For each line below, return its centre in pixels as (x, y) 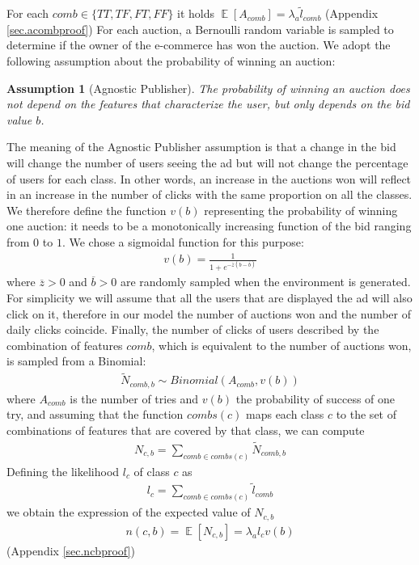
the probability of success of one (315, 398)
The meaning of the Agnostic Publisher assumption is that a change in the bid (201, 147)
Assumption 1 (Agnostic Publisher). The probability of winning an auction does (208, 88)
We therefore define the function (87, 210)
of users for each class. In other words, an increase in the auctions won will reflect (209, 178)
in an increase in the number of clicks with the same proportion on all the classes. (209, 194)
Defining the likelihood (63, 471)
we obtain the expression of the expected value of (129, 512)
